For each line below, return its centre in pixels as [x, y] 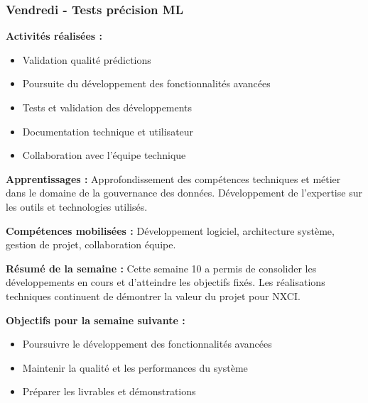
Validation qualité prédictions [87, 59]
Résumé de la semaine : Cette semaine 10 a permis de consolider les [161, 268]
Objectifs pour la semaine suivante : [96, 320]
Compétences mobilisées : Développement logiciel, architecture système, [170, 230]
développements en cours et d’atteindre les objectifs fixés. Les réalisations [166, 282]
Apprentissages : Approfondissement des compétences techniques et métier [173, 178]
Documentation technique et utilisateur [108, 131]
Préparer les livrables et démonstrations [109, 391]
